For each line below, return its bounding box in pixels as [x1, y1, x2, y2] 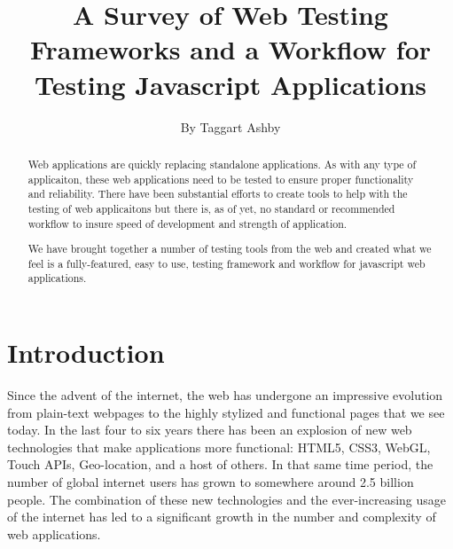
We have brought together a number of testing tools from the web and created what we [27, 241, 432, 256]
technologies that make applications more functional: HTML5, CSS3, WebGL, [7, 437, 431, 456]
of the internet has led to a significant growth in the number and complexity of [7, 507, 436, 526]
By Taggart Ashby [180, 117, 281, 136]
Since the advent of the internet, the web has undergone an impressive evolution [7, 385, 443, 404]
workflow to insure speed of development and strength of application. [27, 216, 348, 231]
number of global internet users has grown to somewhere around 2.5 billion [7, 472, 414, 490]
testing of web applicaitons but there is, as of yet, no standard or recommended [27, 200, 395, 216]
